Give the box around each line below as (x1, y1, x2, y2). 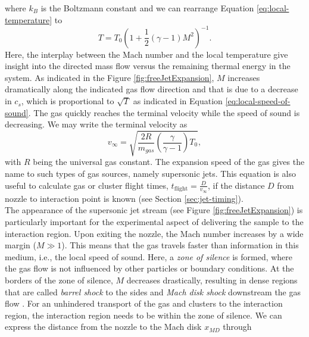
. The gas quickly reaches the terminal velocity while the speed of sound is (28, 106, 300, 118)
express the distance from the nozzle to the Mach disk (5, 320, 202, 333)
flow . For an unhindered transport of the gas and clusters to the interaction (5, 297, 283, 310)
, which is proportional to (21, 95, 114, 107)
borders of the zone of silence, (5, 273, 113, 286)
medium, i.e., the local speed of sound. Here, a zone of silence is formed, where (5, 250, 293, 263)
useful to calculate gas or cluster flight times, (5, 179, 168, 191)
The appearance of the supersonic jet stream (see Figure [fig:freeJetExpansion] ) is (5, 204, 303, 216)
